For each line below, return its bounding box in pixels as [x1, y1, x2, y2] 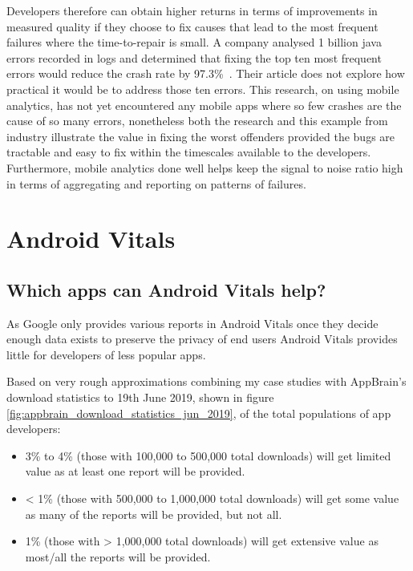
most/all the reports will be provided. [25, 548, 211, 565]
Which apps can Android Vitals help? [6, 277, 326, 302]
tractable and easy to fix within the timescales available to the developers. [6, 144, 371, 160]
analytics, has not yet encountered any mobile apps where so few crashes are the [6, 96, 402, 113]
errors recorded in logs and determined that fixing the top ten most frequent [6, 49, 382, 66]
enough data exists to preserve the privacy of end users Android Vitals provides [6, 330, 398, 347]
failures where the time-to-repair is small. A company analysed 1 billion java [6, 34, 382, 51]
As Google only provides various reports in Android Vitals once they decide [6, 314, 379, 331]
